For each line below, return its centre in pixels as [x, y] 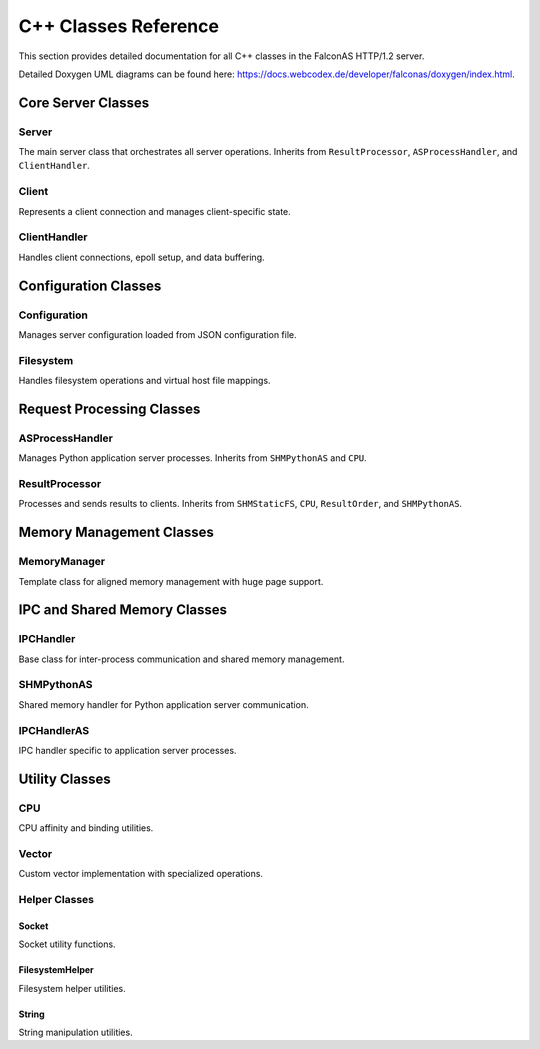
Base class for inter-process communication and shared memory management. [181, 659]
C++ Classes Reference [119, 26]
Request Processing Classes [109, 408]
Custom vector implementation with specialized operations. [141, 874]
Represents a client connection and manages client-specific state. [155, 211]
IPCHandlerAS [54, 730]
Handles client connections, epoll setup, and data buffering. [141, 257]
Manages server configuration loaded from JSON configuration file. [157, 334]
